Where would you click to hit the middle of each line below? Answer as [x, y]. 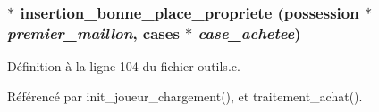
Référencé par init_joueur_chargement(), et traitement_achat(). [185, 96]
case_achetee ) [249, 32]
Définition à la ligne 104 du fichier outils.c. [124, 66]
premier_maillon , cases [93, 32]
